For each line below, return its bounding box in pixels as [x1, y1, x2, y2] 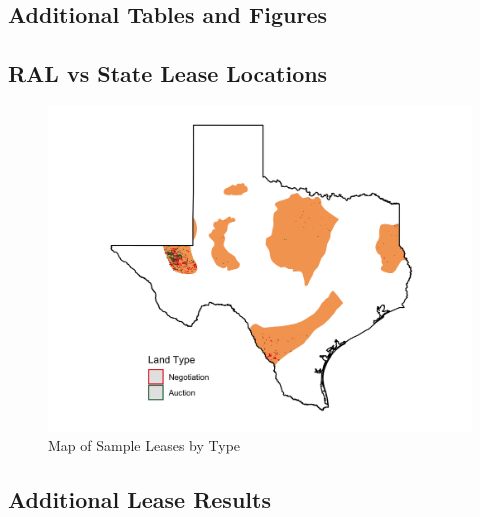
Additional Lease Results [8, 484, 271, 515]
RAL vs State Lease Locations [8, 58, 328, 89]
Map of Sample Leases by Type [48, 435, 241, 456]
